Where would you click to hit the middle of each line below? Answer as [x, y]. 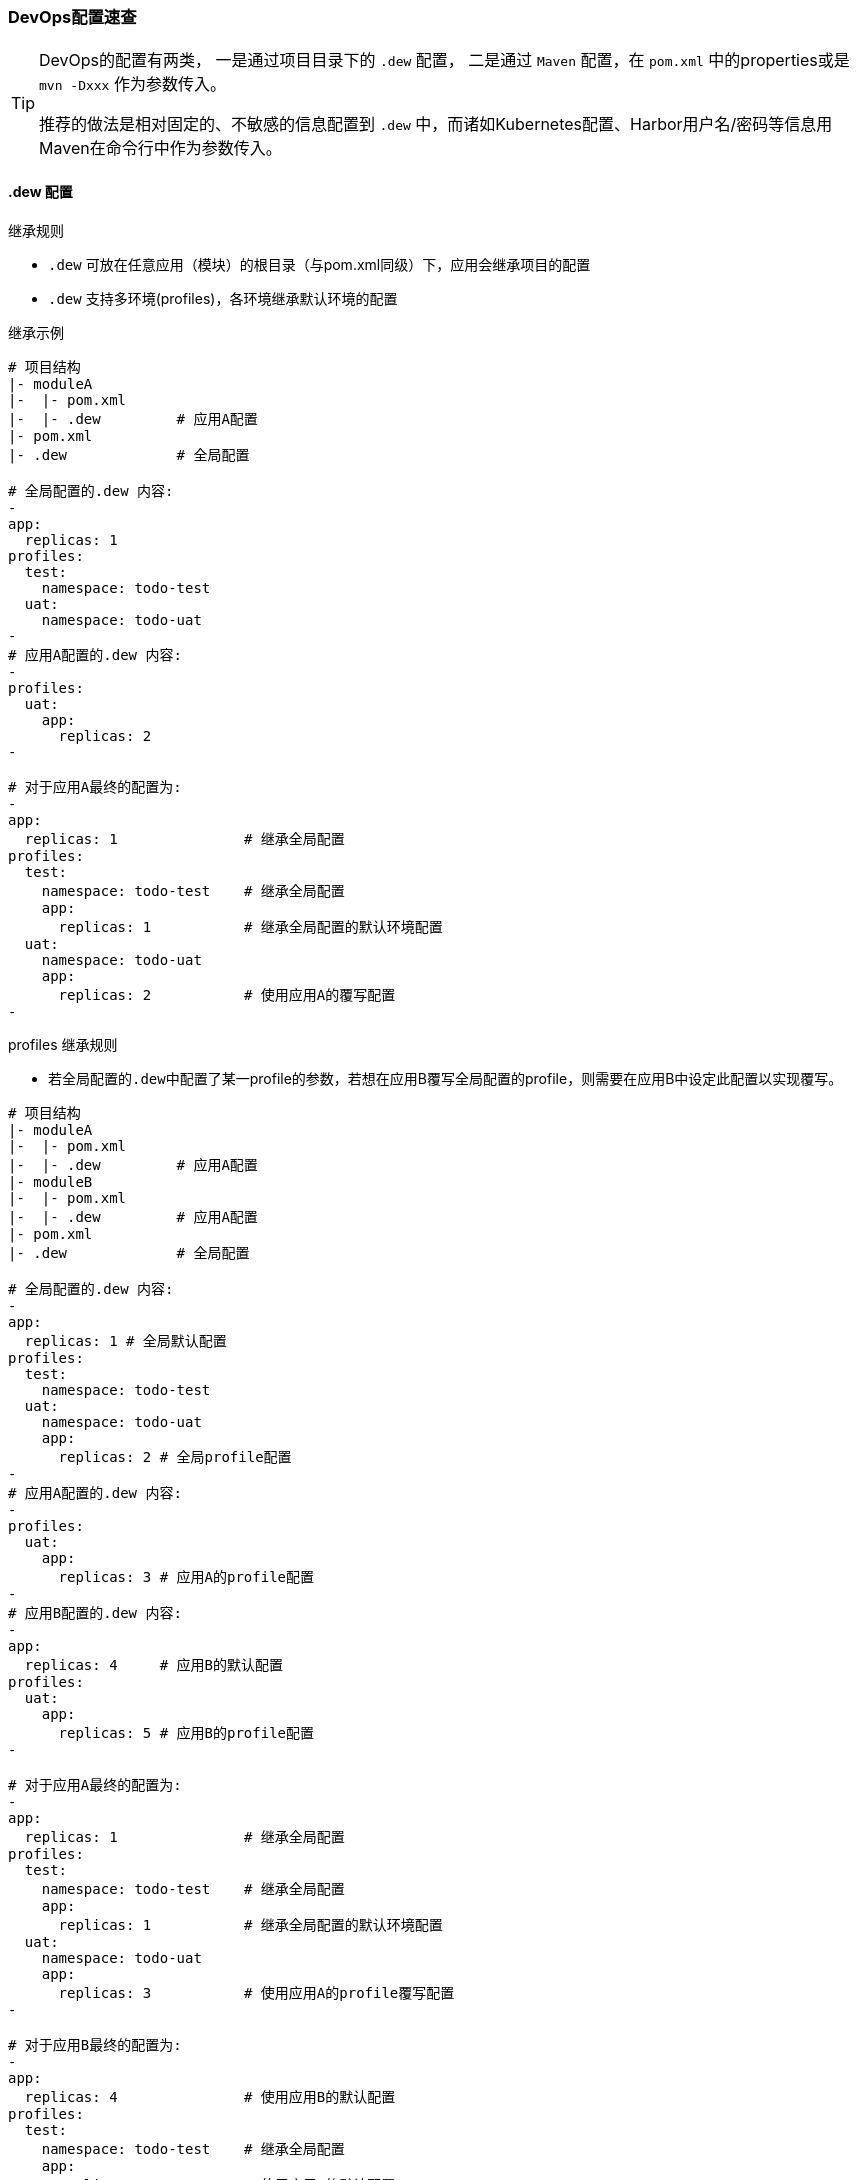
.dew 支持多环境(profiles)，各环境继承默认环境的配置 [223, 298]
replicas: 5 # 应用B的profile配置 [186, 1732]
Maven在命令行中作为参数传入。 [160, 148]
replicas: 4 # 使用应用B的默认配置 [210, 2096]
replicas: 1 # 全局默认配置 [125, 1340]
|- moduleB [50, 1181]
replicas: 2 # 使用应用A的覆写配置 [227, 994]
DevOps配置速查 [72, 17]
